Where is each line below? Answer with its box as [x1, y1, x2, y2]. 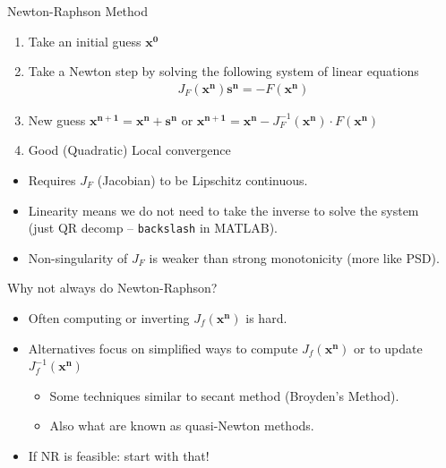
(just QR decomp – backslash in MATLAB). [28, 218, 279, 237]
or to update [354, 338, 423, 357]
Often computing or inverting [28, 309, 190, 328]
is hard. [245, 309, 287, 328]
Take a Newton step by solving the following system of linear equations [28, 62, 419, 81]
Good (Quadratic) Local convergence [28, 140, 231, 159]
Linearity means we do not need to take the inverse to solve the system [28, 200, 419, 219]
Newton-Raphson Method [7, 2, 149, 20]
